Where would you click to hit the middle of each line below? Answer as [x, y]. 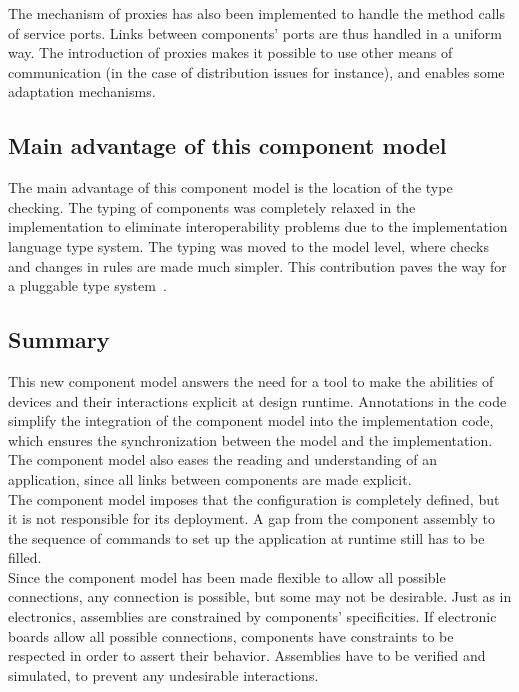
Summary [59, 339]
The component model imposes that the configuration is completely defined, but [254, 498]
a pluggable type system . [87, 285]
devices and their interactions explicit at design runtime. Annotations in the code [257, 400]
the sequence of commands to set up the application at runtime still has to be [246, 537]
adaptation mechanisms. [82, 91]
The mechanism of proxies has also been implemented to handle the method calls [256, 13]
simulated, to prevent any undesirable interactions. [163, 674]
